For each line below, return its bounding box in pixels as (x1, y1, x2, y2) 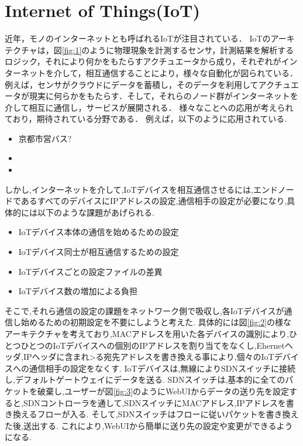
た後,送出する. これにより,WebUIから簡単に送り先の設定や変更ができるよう (5, 419, 293, 431)
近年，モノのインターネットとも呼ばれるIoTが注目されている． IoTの (5, 32, 271, 45)
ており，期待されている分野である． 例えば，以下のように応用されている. (5, 113, 287, 125)
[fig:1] (61, 43, 82, 56)
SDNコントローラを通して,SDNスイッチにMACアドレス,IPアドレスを (23, 396, 286, 408)
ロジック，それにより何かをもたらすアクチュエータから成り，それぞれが (5, 55, 281, 67)
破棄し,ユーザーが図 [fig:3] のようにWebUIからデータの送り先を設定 (37, 384, 289, 397)
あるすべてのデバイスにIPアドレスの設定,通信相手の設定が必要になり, (20, 195, 287, 207)
